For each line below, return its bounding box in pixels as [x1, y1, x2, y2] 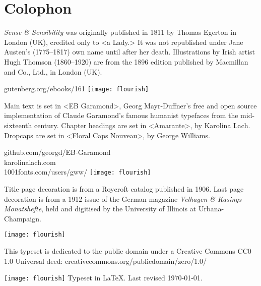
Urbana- [198, 203, 224, 214]
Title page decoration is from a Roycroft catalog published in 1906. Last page [4, 183, 244, 194]
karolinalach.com [4, 156, 56, 167]
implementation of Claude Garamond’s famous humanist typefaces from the [4, 110, 238, 121]
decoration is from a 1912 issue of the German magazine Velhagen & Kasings [4, 193, 242, 204]
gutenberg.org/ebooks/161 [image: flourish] [4, 83, 149, 94]
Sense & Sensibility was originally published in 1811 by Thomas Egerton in [4, 27, 236, 37]
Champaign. [4, 213, 41, 223]
